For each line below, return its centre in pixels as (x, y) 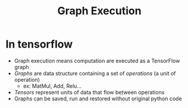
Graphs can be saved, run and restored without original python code (98, 99)
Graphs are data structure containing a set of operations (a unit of (95, 73)
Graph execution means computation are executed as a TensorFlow (97, 61)
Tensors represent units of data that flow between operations (89, 92)
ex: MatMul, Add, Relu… (52, 86)
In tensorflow (39, 44)
